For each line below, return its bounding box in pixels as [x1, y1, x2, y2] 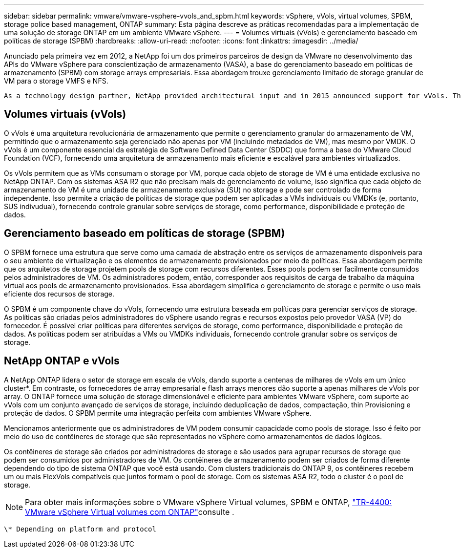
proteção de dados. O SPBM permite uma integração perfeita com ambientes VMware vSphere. [4, 408, 312, 417]
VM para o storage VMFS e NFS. [4, 77, 108, 85]
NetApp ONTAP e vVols [4, 355, 120, 367]
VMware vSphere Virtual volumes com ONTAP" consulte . [25, 507, 234, 517]
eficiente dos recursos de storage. [4, 289, 115, 298]
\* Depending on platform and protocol [4, 525, 156, 533]
